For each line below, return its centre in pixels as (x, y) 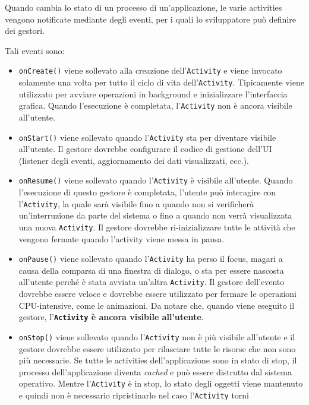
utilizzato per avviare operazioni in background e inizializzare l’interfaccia (153, 94)
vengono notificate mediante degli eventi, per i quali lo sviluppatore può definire (150, 19)
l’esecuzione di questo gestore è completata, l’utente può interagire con (147, 192)
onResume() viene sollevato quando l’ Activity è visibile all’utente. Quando (156, 180)
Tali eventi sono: (35, 50)
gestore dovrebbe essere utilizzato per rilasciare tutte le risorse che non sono (157, 348)
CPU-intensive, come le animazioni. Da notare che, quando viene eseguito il (157, 305)
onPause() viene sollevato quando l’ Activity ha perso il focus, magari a (151, 259)
